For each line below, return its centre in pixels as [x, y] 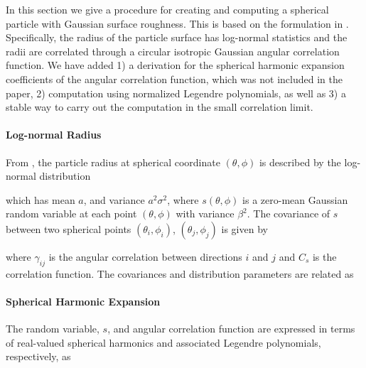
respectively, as [38, 356]
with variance [205, 213]
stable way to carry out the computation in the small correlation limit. [160, 107]
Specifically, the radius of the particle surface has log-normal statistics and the [177, 37]
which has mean [41, 199]
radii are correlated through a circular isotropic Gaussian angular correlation [173, 51]
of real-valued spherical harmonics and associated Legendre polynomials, [163, 342]
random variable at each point [71, 213]
